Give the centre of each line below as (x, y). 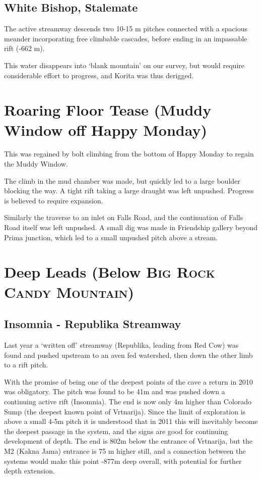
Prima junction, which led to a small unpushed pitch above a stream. (111, 237)
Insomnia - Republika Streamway (93, 324)
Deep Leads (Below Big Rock (110, 272)
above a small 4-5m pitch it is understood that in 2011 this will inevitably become (131, 421)
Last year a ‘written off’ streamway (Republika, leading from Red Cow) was (121, 345)
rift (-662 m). (24, 48)
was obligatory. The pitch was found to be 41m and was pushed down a (115, 391)
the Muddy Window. (36, 164)
